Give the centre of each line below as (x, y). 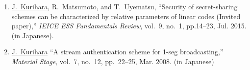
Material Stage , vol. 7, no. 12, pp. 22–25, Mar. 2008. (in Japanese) (113, 61)
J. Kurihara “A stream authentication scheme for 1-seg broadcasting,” (117, 52)
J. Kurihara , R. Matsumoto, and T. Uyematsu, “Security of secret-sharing (125, 6)
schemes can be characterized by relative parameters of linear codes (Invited (126, 16)
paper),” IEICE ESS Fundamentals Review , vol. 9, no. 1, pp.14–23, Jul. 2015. (129, 26)
